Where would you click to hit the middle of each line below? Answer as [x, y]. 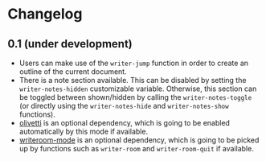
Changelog [45, 14]
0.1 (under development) [70, 44]
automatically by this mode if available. [84, 131]
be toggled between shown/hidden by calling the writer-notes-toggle [135, 97]
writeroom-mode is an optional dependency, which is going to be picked [139, 140]
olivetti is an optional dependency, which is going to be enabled [125, 123]
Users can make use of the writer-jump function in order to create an [134, 63]
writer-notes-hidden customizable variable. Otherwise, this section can [138, 89]
